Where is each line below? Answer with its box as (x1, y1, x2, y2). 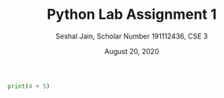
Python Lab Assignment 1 (46, 5, 218, 24)
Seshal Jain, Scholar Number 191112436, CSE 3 (55, 31, 208, 41)
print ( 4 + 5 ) (7, 82, 50, 90)
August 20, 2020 (104, 46, 159, 56)
